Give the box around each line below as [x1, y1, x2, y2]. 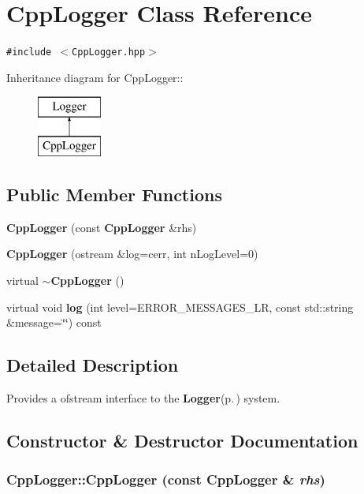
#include [6, 47, 52, 58]
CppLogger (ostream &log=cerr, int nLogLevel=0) [6, 245, 258, 262]
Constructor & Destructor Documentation [6, 428, 358, 452]
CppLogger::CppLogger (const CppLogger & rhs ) [6, 470, 325, 489]
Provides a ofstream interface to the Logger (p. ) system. [6, 389, 280, 406]
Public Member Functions [6, 182, 222, 206]
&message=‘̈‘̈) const [6, 314, 102, 331]
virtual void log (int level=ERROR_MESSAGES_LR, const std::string [6, 298, 354, 315]
